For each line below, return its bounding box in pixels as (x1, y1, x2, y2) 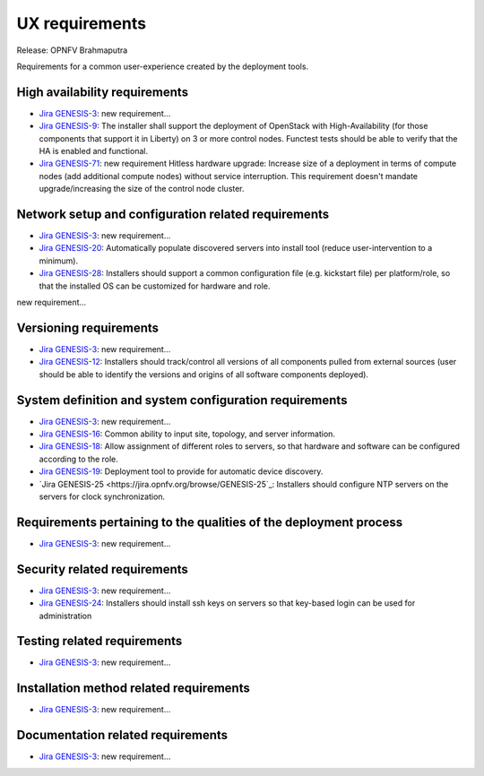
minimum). (39, 255, 79, 266)
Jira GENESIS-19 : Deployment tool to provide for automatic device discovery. (39, 466, 324, 477)
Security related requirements (16, 561, 188, 577)
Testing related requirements (16, 634, 183, 649)
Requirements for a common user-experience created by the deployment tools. (16, 61, 309, 72)
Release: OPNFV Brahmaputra (16, 45, 128, 56)
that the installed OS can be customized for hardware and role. (39, 280, 271, 291)
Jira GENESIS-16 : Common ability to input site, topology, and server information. (39, 428, 336, 439)
